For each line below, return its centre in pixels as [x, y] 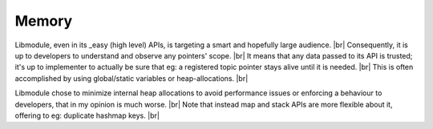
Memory [44, 21]
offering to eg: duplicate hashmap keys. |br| [87, 115]
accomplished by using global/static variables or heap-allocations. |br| [132, 78]
